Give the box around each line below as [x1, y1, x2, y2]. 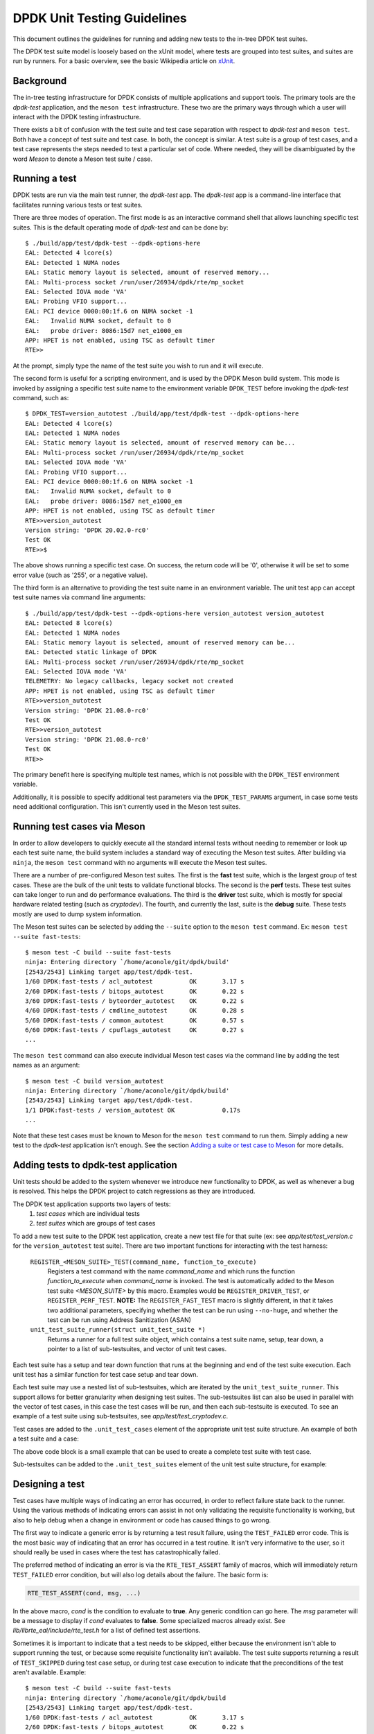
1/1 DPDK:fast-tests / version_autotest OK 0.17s [25, 1106, 241, 1114]
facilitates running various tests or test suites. [12, 200, 143, 209]
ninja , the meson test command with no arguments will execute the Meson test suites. [12, 858, 267, 866]
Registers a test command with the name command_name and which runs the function [47, 1267, 296, 1276]
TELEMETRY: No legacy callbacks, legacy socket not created [25, 677, 233, 685]
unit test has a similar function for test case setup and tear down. [12, 1370, 199, 1378]
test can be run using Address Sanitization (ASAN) [47, 1315, 192, 1324]
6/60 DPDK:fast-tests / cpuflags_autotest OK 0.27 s [25, 1027, 244, 1034]
